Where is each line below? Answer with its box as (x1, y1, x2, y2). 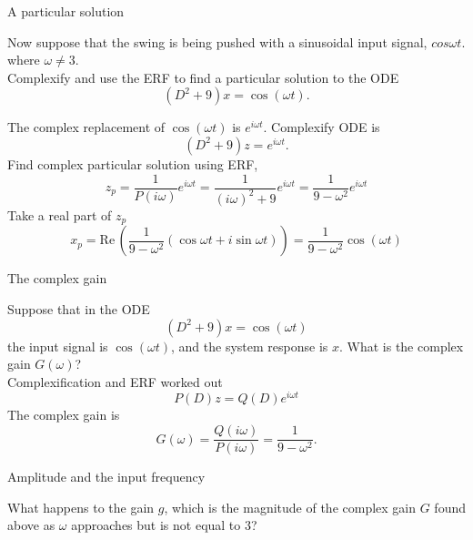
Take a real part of (7, 205, 112, 224)
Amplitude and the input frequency (7, 467, 206, 486)
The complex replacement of (7, 117, 166, 137)
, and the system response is (171, 336, 328, 355)
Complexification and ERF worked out (7, 372, 223, 391)
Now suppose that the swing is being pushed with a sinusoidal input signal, (7, 32, 428, 51)
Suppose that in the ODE (7, 300, 150, 319)
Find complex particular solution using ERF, (7, 154, 258, 173)
